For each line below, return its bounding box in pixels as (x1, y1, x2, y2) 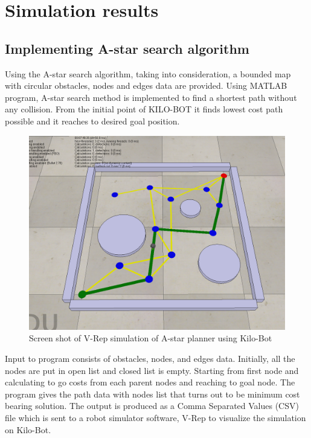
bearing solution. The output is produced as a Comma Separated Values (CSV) (5, 399, 299, 412)
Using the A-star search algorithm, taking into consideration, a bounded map (5, 67, 291, 80)
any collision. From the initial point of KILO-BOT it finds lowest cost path (5, 103, 283, 115)
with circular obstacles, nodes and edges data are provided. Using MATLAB (5, 79, 287, 92)
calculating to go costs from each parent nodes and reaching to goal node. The (5, 376, 295, 388)
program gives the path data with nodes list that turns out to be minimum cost (5, 387, 300, 400)
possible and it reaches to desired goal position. (5, 114, 180, 127)
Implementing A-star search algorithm (5, 39, 249, 57)
